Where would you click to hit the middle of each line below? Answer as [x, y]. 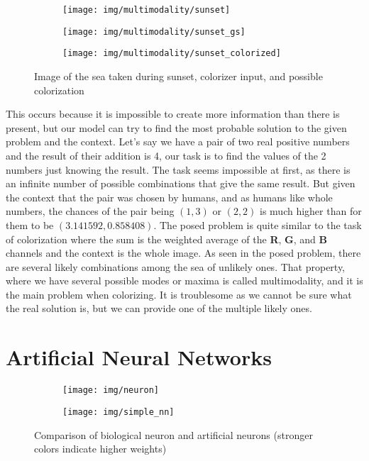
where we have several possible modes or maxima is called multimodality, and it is [184, 281]
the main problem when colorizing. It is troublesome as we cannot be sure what [179, 294]
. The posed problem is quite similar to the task [258, 224]
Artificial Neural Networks [139, 357]
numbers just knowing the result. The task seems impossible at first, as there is [178, 169]
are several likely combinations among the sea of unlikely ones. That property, [176, 266]
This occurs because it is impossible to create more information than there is [173, 114]
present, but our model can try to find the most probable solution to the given [176, 127]
